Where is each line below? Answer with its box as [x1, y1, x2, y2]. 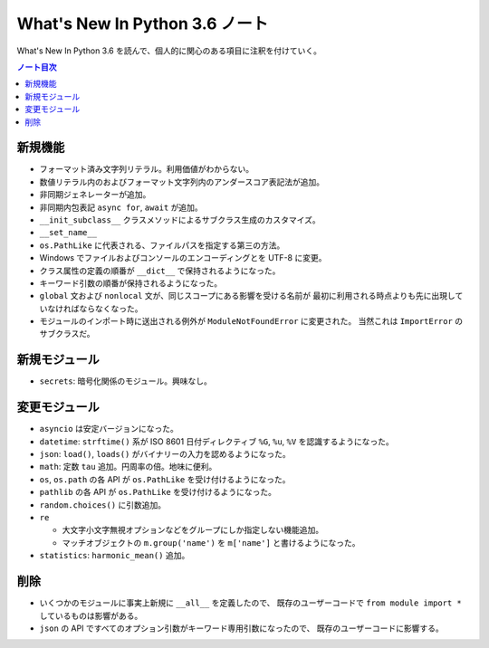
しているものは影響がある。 [39, 610, 143, 621]
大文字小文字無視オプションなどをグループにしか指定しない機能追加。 [62, 525, 324, 536]
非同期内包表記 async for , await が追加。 [39, 202, 203, 213]
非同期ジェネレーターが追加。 [39, 189, 151, 200]
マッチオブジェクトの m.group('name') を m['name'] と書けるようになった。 [62, 537, 361, 548]
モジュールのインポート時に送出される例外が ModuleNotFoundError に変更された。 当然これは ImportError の [39, 316, 464, 327]
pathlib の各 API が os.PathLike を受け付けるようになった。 [39, 487, 276, 498]
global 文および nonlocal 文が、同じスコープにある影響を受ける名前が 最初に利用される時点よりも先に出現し [39, 291, 455, 301]
